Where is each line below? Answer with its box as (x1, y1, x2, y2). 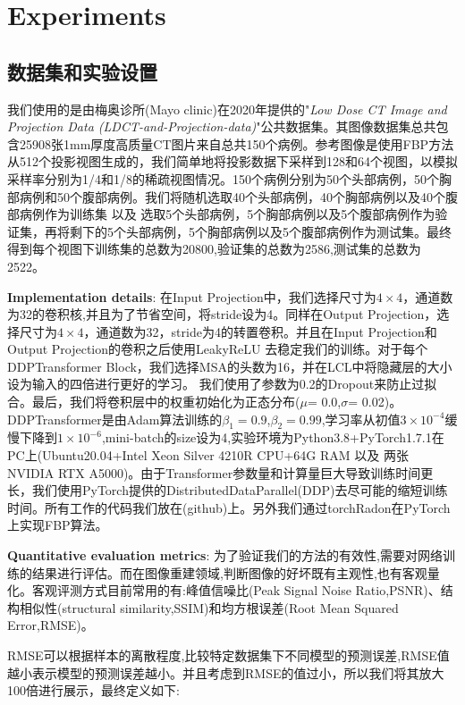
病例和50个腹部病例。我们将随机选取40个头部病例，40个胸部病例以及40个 (19, 187, 445, 206)
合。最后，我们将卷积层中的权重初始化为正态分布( (7, 392, 300, 411)
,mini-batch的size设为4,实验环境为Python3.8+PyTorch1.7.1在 (101, 428, 444, 447)
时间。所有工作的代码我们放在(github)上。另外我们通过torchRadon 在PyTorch (7, 498, 451, 516)
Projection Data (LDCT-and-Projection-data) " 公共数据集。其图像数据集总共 (7, 117, 436, 136)
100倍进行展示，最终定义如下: (7, 681, 180, 700)
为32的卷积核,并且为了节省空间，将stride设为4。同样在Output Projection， (7, 305, 437, 323)
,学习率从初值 (321, 409, 401, 428)
